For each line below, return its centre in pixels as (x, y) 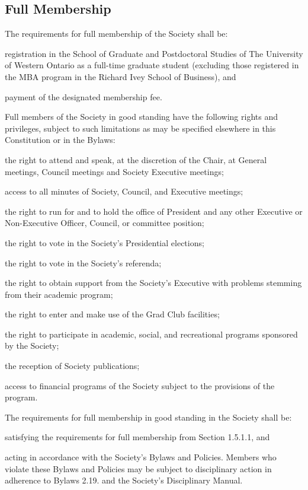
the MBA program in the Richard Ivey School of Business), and (121, 76)
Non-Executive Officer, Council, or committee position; (105, 223)
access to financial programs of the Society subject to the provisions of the (140, 385)
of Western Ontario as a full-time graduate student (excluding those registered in (152, 65)
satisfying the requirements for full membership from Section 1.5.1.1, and (137, 437)
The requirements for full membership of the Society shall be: (116, 34)
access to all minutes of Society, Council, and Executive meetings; (124, 191)
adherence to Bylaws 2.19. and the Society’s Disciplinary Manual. (124, 480)
